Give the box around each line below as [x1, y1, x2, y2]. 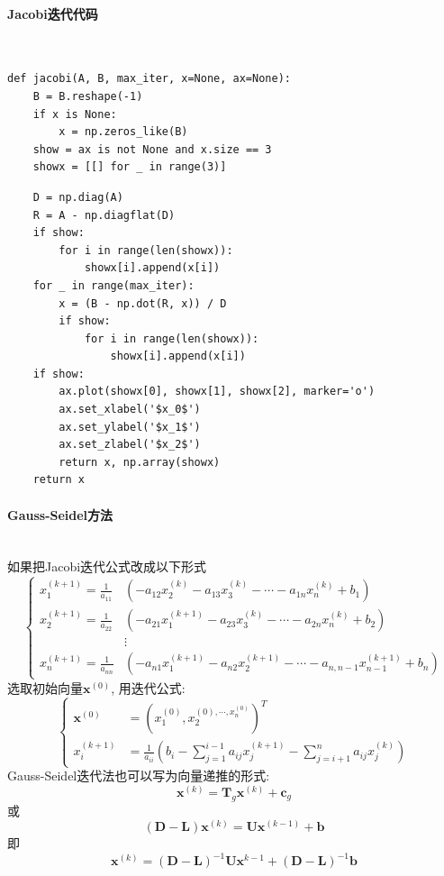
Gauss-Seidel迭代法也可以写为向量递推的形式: [7, 766, 270, 785]
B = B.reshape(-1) [32, 89, 143, 103]
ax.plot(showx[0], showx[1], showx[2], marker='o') [59, 385, 376, 398]
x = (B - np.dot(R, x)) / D [59, 297, 227, 310]
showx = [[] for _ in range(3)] [32, 160, 227, 174]
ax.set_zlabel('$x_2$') [59, 438, 201, 452]
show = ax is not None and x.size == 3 [32, 142, 272, 156]
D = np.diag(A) [32, 190, 123, 204]
